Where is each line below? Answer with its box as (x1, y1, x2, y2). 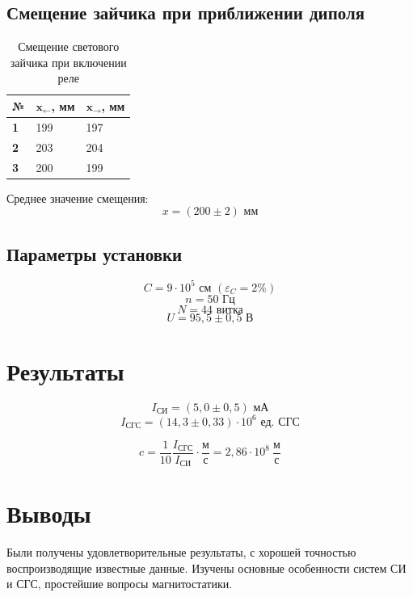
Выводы (6, 497, 91, 530)
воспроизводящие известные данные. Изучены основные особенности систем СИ (6, 559, 407, 576)
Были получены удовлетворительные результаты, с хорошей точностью (6, 544, 356, 561)
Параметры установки (6, 241, 183, 266)
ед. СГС (260, 416, 300, 428)
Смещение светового (18, 38, 120, 55)
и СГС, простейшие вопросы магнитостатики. (6, 575, 233, 592)
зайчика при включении (10, 53, 127, 70)
